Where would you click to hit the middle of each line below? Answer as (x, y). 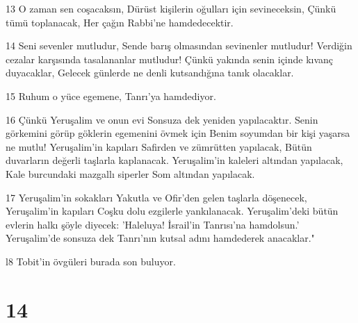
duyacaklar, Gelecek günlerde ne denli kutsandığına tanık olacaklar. (150, 73)
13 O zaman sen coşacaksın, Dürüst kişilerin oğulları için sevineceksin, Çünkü (171, 8)
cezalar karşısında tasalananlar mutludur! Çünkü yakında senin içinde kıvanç (170, 59)
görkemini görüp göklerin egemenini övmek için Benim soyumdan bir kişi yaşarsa (178, 133)
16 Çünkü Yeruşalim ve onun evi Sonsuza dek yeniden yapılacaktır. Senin (162, 119)
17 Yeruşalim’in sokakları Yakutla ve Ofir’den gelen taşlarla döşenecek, (156, 197)
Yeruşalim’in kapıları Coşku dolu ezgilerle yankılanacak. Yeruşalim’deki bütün (172, 211)
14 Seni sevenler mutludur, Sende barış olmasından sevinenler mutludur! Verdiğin (179, 45)
